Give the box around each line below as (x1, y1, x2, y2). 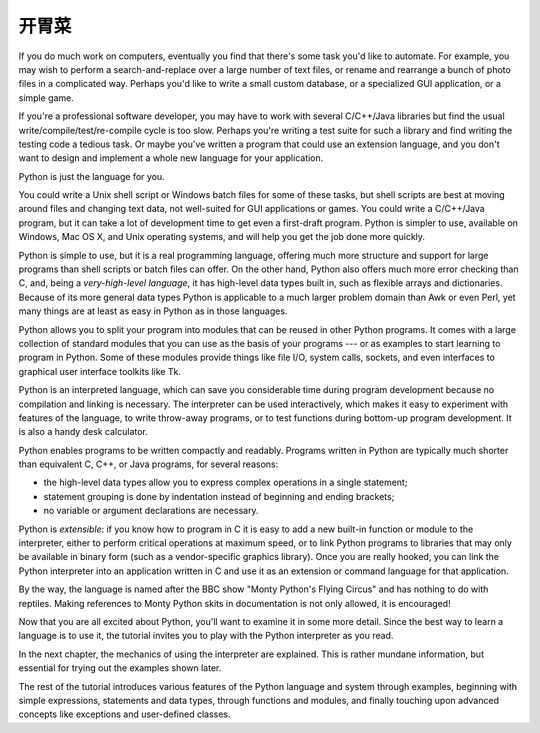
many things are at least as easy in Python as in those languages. (18, 305, 288, 317)
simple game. (18, 91, 75, 104)
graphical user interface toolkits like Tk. (18, 365, 182, 377)
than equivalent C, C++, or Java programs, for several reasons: (18, 458, 279, 470)
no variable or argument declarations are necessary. (43, 505, 259, 517)
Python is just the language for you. (18, 170, 165, 182)
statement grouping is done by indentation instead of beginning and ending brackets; (43, 490, 395, 502)
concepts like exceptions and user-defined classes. (18, 708, 231, 720)
